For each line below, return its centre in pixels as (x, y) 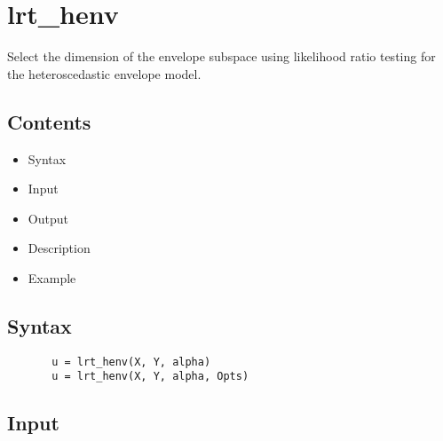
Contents (49, 121)
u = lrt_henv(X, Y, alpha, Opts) (150, 377)
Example (52, 277)
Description (59, 248)
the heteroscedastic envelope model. (104, 73)
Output (48, 218)
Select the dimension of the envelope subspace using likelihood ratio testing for (221, 56)
